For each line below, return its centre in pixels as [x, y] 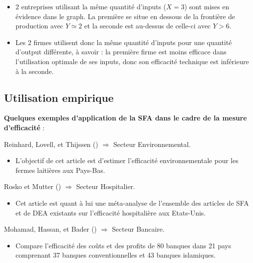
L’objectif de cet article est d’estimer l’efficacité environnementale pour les [127, 160]
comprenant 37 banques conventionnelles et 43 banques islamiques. [115, 255]
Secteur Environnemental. [152, 144]
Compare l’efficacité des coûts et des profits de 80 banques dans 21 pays [123, 245]
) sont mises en [207, 6]
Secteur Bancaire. [138, 229]
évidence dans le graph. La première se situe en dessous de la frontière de [125, 16]
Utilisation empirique [59, 97]
